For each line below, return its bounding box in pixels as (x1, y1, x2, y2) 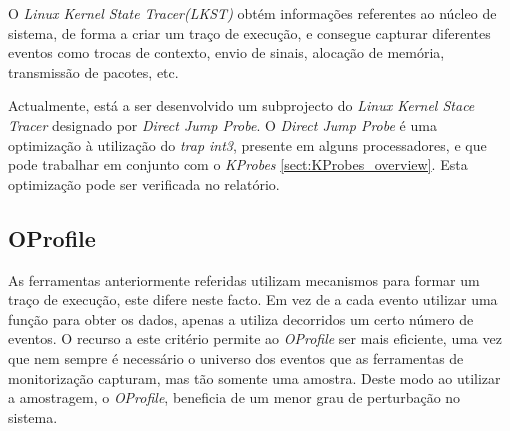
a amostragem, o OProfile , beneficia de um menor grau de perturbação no (8, 387, 461, 408)
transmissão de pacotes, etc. (8, 61, 179, 82)
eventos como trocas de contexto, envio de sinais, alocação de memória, (8, 42, 445, 63)
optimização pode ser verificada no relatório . (8, 173, 280, 194)
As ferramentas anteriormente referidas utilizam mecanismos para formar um (8, 269, 480, 290)
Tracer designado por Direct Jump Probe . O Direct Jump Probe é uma (8, 114, 437, 135)
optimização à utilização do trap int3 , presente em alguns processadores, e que (8, 134, 487, 155)
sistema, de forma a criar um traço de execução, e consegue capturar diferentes (8, 22, 491, 43)
